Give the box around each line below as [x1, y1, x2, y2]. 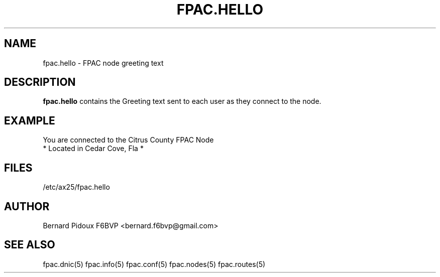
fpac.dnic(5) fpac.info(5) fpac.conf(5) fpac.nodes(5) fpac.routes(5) [43, 259, 266, 268]
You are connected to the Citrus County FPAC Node [43, 135, 214, 145]
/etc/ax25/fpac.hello [43, 183, 110, 192]
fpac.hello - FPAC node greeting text [43, 58, 164, 67]
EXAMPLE [4, 114, 55, 127]
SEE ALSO [4, 238, 55, 251]
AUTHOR [4, 200, 50, 213]
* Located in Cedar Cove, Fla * [43, 144, 144, 153]
